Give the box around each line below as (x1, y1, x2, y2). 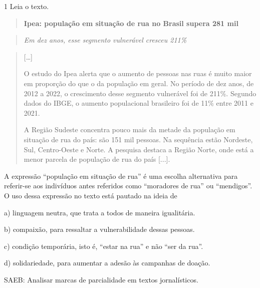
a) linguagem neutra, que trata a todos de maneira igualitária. (4, 207, 195, 217)
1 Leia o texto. (4, 1, 49, 11)
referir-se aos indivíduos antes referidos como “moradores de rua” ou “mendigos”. (4, 180, 252, 191)
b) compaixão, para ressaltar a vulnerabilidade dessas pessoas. (4, 224, 195, 234)
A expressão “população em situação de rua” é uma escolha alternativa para (4, 170, 238, 181)
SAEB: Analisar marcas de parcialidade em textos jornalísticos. (4, 274, 198, 284)
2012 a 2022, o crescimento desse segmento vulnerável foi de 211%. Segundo (24, 88, 256, 98)
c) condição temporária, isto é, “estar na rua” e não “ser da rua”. (4, 240, 203, 251)
